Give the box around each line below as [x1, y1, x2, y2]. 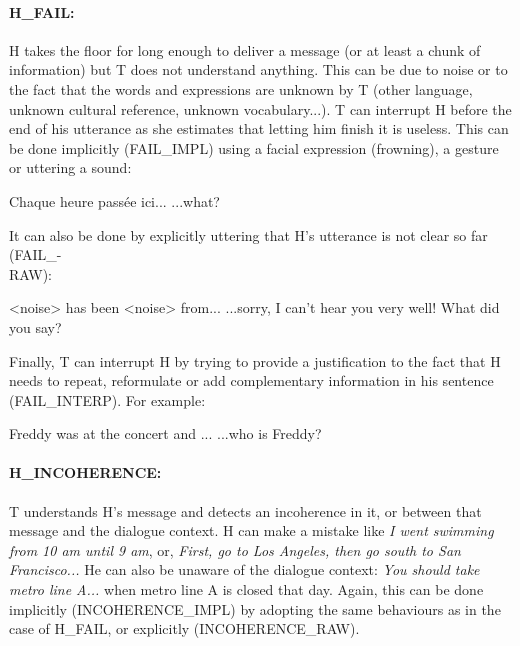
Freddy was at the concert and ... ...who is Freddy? [9, 423, 322, 444]
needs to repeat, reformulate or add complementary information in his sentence [9, 370, 494, 391]
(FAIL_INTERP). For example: [9, 389, 206, 410]
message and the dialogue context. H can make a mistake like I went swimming [9, 520, 494, 541]
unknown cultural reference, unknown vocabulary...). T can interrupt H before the [9, 98, 512, 119]
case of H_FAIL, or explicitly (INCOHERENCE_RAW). [9, 618, 360, 639]
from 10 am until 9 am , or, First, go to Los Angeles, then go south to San [9, 539, 461, 560]
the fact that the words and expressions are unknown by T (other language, [9, 78, 473, 99]
